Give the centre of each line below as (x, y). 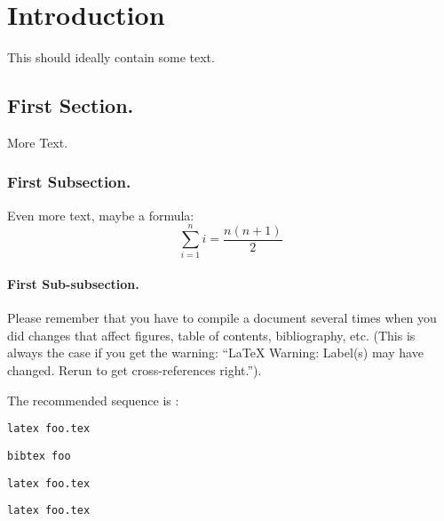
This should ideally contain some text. (111, 57)
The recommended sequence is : (93, 400)
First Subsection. (69, 182)
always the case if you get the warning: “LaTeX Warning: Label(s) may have (215, 353)
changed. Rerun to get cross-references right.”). (135, 370)
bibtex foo (39, 456)
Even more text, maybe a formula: (101, 215)
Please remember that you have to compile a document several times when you (222, 318)
